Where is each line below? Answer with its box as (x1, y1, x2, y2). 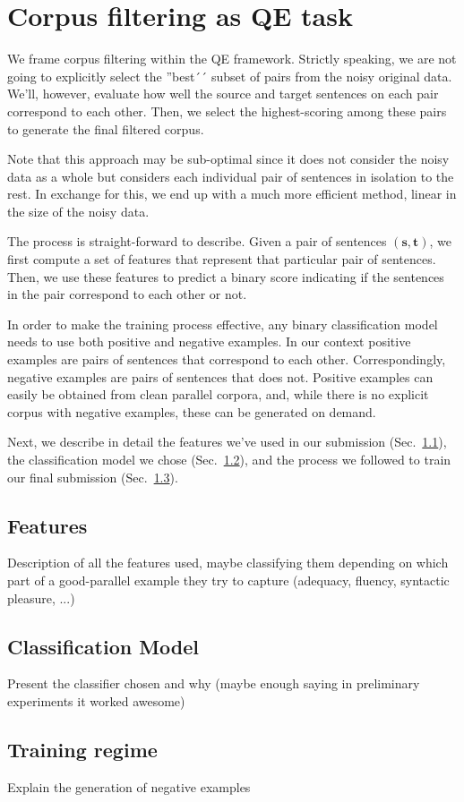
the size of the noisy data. (7, 201, 150, 220)
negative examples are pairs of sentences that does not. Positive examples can (7, 367, 434, 386)
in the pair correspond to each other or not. (7, 285, 247, 303)
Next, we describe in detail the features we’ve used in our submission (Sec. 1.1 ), (7, 432, 447, 451)
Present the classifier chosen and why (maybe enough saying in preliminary (7, 674, 420, 693)
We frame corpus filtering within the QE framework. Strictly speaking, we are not (7, 49, 457, 68)
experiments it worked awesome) (7, 691, 185, 710)
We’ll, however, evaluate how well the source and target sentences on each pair (7, 84, 439, 103)
